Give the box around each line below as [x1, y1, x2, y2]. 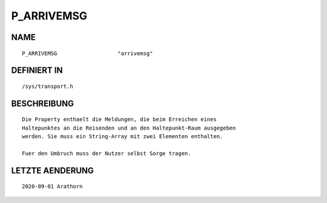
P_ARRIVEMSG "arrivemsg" [22, 50, 153, 57]
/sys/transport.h [22, 82, 73, 90]
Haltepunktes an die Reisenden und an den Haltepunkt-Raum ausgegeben [22, 124, 236, 131]
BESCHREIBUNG [11, 98, 74, 108]
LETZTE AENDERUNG [11, 165, 94, 176]
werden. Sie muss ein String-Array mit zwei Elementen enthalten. [22, 133, 223, 140]
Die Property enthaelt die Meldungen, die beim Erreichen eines [22, 116, 217, 123]
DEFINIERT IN [11, 65, 63, 76]
